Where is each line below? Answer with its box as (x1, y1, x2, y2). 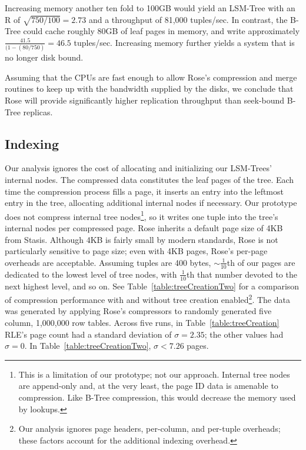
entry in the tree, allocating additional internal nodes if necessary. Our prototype (5, 196, 297, 209)
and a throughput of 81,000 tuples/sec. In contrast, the (88, 13, 288, 25)
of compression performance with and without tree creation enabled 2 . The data (5, 292, 290, 305)
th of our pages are (227, 256, 295, 268)
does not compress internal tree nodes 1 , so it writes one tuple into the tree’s (5, 208, 278, 222)
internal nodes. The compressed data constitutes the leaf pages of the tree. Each (5, 174, 294, 186)
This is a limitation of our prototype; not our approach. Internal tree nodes (18, 368, 290, 380)
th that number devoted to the (187, 268, 297, 280)
